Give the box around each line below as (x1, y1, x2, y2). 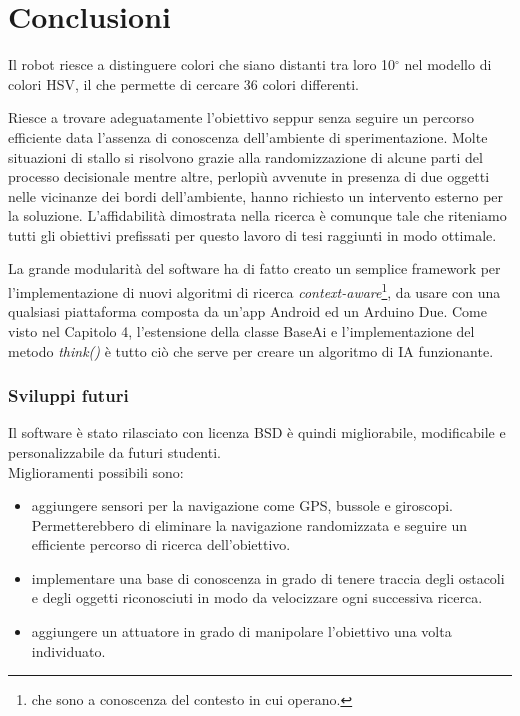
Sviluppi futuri (8, 383, 129, 408)
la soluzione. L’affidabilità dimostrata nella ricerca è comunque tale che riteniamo (8, 205, 507, 226)
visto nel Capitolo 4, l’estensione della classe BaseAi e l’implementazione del (8, 320, 475, 341)
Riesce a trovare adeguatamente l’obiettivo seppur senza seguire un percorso (8, 107, 474, 128)
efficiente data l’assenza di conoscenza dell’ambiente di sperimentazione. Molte (8, 126, 488, 147)
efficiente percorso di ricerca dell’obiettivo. (31, 534, 291, 555)
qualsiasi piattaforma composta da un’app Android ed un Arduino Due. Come (8, 301, 487, 322)
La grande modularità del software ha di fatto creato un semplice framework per (8, 258, 501, 279)
